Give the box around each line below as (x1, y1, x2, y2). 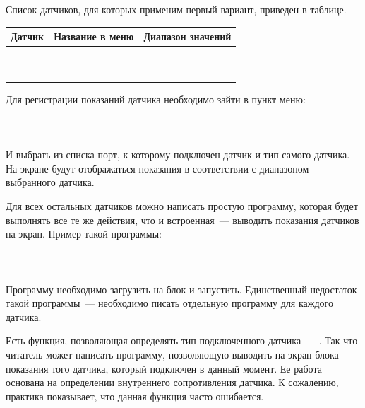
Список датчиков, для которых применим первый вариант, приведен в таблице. (6, 2, 347, 16)
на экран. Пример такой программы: (6, 226, 162, 241)
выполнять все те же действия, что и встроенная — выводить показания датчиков (6, 212, 359, 227)
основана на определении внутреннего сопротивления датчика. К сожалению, (6, 375, 339, 390)
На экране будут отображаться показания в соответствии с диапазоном (6, 161, 309, 175)
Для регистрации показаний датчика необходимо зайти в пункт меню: (6, 91, 306, 106)
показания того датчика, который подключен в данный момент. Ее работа (6, 361, 322, 375)
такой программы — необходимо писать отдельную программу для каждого (6, 296, 333, 310)
